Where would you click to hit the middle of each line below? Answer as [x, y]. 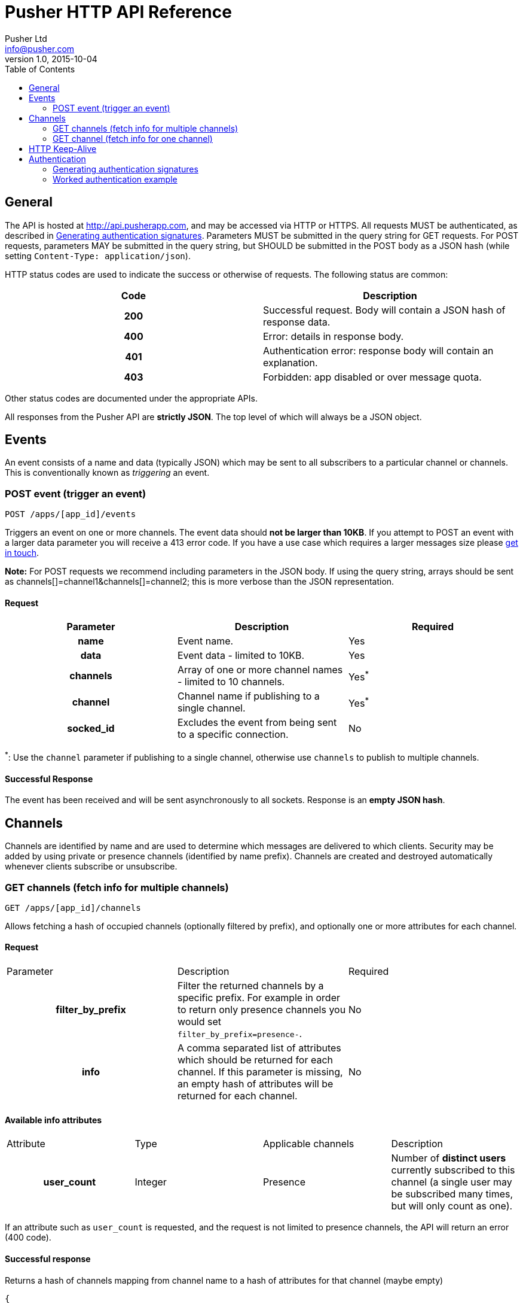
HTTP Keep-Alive [63, 148]
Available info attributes [53, 1120]
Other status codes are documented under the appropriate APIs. [131, 398]
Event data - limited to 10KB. [241, 656]
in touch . [22, 553]
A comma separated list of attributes [259, 1048]
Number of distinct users [449, 1158]
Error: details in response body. [334, 336]
